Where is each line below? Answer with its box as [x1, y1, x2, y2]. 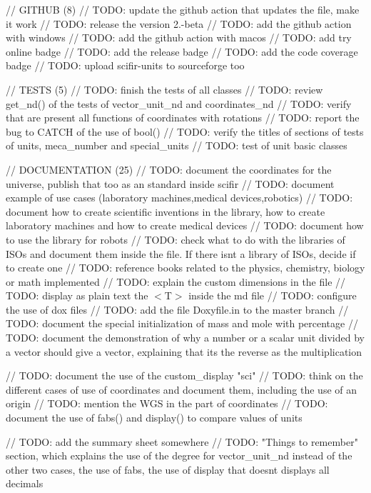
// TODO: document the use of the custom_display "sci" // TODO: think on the [6, 368, 363, 383]
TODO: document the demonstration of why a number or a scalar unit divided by [6, 330, 365, 345]
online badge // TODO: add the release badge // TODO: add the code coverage [6, 44, 358, 59]
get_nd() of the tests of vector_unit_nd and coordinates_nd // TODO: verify [6, 96, 352, 111]
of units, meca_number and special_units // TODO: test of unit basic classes [6, 138, 347, 153]
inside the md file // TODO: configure [188, 288, 357, 303]
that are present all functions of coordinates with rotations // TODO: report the [6, 110, 360, 125]
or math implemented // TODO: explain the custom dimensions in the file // [6, 274, 346, 289]
